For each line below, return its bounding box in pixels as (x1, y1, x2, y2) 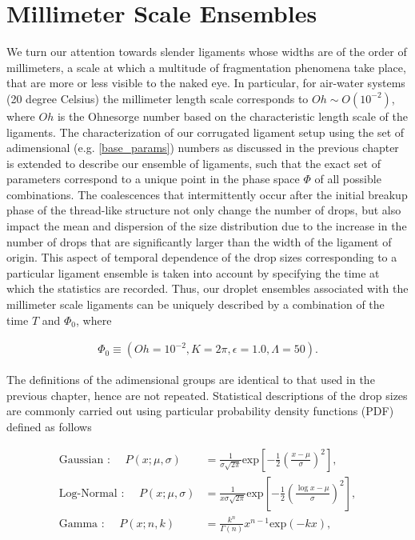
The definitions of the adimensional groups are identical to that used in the (6, 371, 375, 388)
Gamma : (58, 518, 105, 530)
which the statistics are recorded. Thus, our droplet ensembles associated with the (6, 280, 409, 297)
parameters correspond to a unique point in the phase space (6, 170, 300, 187)
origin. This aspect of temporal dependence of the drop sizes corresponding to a (6, 249, 397, 266)
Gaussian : (58, 454, 110, 466)
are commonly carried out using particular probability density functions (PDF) (6, 402, 394, 419)
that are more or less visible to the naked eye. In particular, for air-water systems (6, 74, 405, 91)
